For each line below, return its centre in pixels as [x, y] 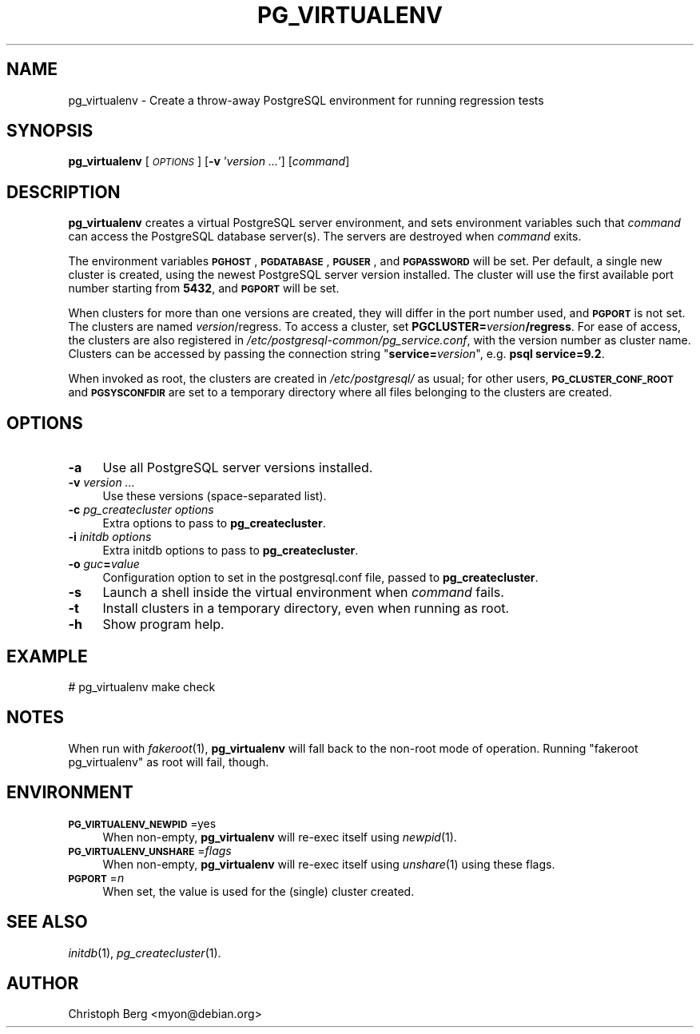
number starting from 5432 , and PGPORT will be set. [204, 288]
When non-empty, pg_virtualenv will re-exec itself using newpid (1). [280, 837]
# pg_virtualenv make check [142, 686]
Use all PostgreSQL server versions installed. [238, 468]
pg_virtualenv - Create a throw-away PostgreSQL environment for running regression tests [306, 100]
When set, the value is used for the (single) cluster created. [259, 891]
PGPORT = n [96, 877]
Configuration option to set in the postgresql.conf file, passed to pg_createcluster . [320, 578]
